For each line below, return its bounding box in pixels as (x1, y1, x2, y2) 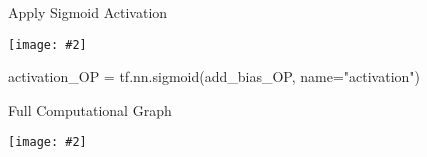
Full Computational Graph (8, 99, 172, 120)
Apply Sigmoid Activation (8, 2, 168, 22)
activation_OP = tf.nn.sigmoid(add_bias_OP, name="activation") (8, 66, 421, 87)
